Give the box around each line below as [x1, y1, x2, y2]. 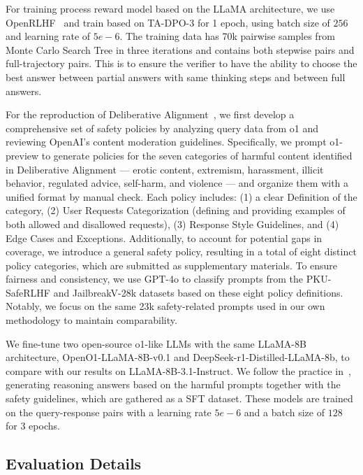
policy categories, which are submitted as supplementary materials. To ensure [6, 257, 338, 272]
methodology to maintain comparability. [6, 313, 177, 327]
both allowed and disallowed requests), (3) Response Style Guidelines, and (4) [6, 216, 339, 231]
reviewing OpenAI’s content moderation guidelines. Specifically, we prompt [6, 134, 327, 149]
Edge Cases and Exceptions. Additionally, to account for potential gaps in [6, 230, 323, 245]
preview [6, 148, 39, 162]
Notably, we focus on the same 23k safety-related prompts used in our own [6, 299, 325, 313]
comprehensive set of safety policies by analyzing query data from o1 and [6, 120, 319, 135]
